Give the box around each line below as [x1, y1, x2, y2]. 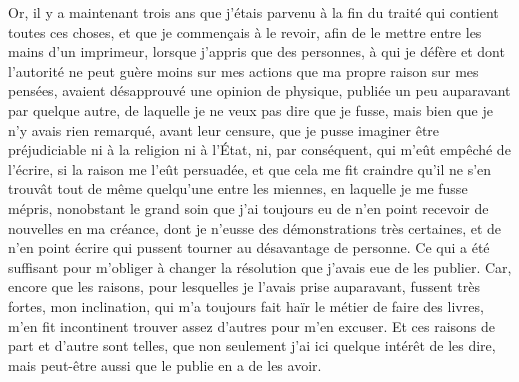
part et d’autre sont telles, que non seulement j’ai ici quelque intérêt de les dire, [8, 335, 496, 356]
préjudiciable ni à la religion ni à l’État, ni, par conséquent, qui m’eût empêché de [8, 139, 511, 160]
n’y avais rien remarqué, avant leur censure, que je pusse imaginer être [8, 119, 440, 140]
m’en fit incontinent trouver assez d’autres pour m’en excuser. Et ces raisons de [8, 315, 496, 336]
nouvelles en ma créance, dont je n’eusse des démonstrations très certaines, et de [8, 217, 502, 238]
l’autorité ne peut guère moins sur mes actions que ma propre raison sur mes [8, 60, 479, 81]
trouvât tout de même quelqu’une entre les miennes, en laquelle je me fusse [8, 178, 468, 199]
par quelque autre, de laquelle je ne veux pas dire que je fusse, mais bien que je [8, 99, 493, 120]
